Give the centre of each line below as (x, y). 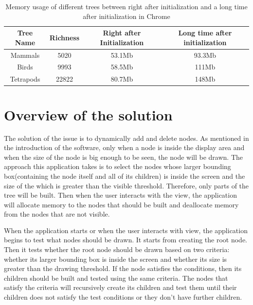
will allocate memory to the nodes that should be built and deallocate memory (121, 204)
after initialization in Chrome (126, 16)
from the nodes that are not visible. (57, 214)
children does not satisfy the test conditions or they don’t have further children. (123, 297)
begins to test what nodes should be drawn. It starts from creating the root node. (126, 240)
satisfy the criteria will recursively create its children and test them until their (120, 287)
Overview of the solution (88, 114)
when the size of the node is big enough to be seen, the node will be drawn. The (124, 157)
